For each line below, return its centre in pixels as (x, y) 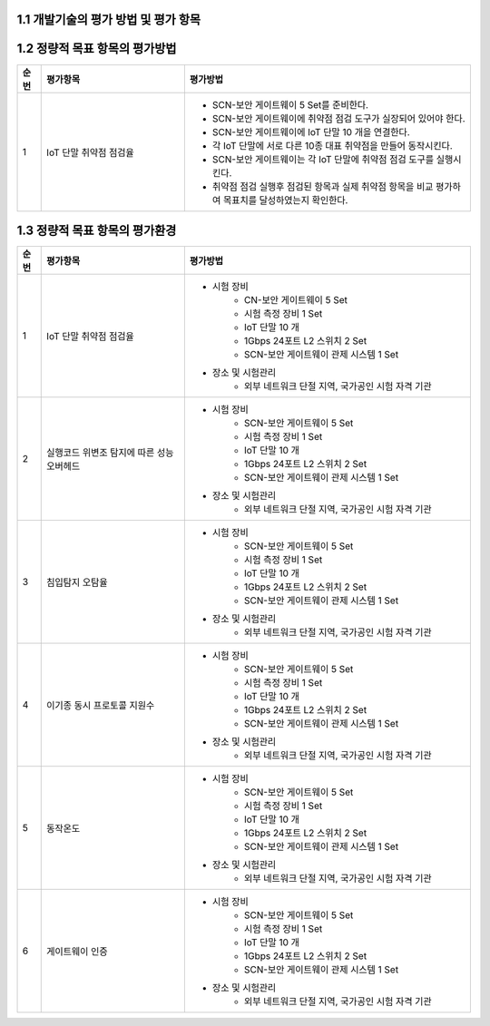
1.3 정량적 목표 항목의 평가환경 (97, 230)
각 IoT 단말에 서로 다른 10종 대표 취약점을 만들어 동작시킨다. (332, 145)
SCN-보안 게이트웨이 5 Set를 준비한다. (290, 104)
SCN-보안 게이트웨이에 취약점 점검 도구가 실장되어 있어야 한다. (339, 118)
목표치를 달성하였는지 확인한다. (285, 200)
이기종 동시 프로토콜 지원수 (101, 706)
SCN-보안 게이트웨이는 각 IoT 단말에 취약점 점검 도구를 (323, 159)
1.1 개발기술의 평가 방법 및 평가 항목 (109, 20)
